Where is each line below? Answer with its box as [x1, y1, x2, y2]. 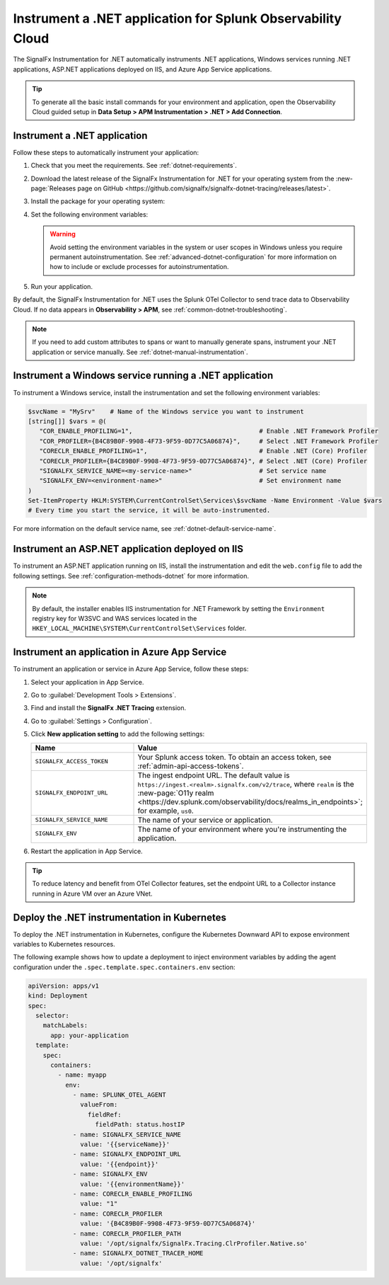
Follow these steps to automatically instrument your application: [13, 148, 199, 156]
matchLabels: [42, 1022, 88, 1029]
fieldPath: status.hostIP [95, 1121, 185, 1129]
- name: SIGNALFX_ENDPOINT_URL [72, 1150, 182, 1158]
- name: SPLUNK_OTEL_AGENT [72, 1091, 166, 1099]
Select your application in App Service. [30, 678, 144, 686]
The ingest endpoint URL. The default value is [137, 770, 290, 780]
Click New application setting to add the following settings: [30, 730, 205, 738]
